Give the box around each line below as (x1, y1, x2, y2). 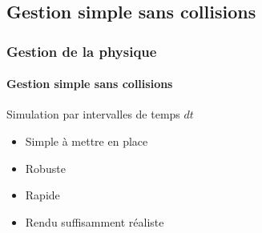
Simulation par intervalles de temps (6, 106, 180, 123)
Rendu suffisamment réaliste (25, 213, 164, 230)
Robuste (25, 159, 66, 176)
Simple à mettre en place (25, 133, 148, 150)
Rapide (25, 187, 60, 203)
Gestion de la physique (6, 41, 157, 61)
